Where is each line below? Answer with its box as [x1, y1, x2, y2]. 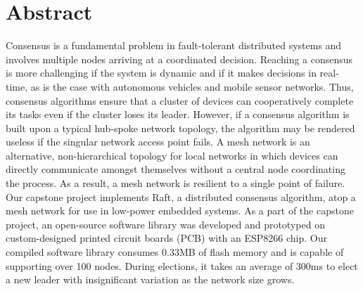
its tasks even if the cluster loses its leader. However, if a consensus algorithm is [6, 107, 350, 122]
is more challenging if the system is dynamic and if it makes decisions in [6, 65, 317, 80]
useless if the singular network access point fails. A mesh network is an [6, 134, 310, 149]
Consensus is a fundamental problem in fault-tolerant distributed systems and [6, 38, 342, 53]
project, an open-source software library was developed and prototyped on [6, 216, 325, 231]
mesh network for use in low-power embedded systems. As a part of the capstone [6, 203, 354, 218]
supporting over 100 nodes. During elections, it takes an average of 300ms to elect [6, 258, 358, 273]
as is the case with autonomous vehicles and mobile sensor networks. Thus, [30, 79, 354, 93]
